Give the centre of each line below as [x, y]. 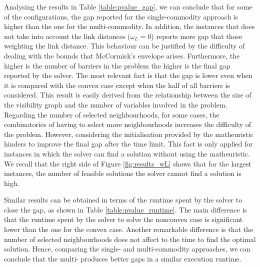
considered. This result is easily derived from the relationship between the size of [128, 95]
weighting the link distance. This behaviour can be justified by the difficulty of [124, 46]
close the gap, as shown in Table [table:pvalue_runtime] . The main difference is [126, 209]
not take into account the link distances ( [67, 36]
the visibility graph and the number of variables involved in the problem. [116, 104]
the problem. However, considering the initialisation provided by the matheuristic [129, 134]
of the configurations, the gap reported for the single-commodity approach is [121, 16]
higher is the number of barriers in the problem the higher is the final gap [117, 65]
